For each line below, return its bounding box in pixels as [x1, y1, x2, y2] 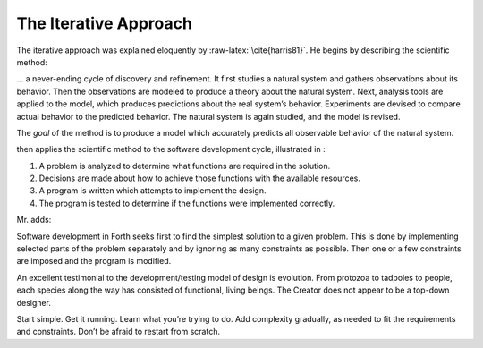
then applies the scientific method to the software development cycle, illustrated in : [16, 144, 326, 155]
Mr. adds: [16, 215, 52, 225]
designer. [16, 297, 51, 308]
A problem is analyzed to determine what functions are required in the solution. [38, 160, 331, 171]
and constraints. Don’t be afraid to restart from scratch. [16, 327, 221, 337]
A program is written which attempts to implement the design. [38, 185, 267, 196]
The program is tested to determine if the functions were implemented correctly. [38, 198, 335, 208]
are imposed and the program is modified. [16, 256, 172, 267]
